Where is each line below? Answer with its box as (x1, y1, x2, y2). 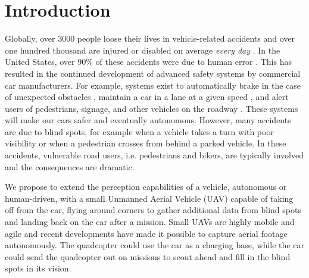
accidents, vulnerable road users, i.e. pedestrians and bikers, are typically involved (5, 149, 304, 161)
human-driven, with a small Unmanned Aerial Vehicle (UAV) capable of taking (5, 192, 294, 204)
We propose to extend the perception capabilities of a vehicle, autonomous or (5, 180, 287, 193)
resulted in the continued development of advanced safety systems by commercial (5, 67, 301, 79)
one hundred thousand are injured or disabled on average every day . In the (5, 43, 280, 56)
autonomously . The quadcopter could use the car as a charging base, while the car (5, 239, 304, 251)
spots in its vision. (5, 262, 71, 274)
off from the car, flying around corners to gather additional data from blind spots (5, 204, 301, 216)
